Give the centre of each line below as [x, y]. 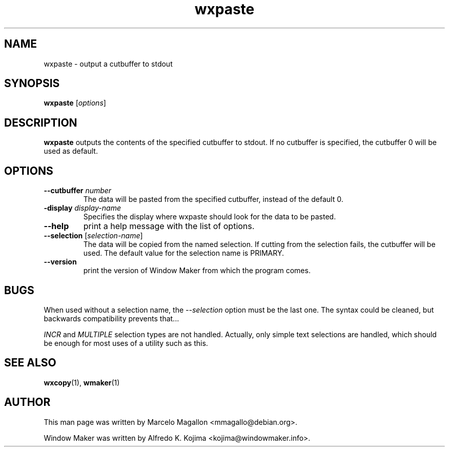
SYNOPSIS [32, 84]
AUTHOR [27, 402]
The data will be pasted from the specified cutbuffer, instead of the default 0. [213, 199]
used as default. [71, 151]
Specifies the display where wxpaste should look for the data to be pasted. [210, 217]
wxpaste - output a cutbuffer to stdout [108, 64]
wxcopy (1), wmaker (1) [82, 382]
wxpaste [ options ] [75, 103]
